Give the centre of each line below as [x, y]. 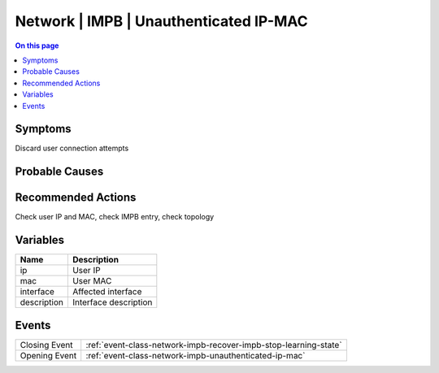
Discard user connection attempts [72, 148]
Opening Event [48, 355]
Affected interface [107, 292]
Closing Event [46, 345]
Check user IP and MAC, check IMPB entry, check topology [115, 217]
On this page [37, 46]
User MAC [92, 281]
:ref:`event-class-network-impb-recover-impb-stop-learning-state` [214, 345]
